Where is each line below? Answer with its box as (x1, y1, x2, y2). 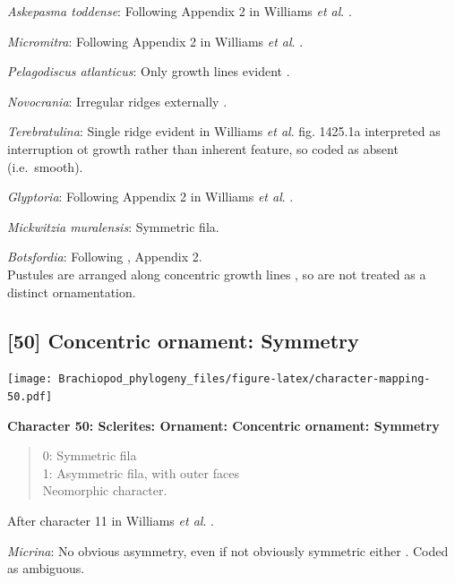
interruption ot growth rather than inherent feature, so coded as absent (7, 139, 399, 158)
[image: (7, 373, 53, 386)
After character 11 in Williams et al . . (7, 511, 214, 530)
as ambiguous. (7, 559, 85, 578)
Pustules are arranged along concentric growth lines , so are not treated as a (7, 264, 426, 283)
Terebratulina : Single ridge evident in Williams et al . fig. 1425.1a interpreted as (7, 122, 441, 141)
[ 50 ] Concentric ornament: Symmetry (7, 326, 359, 354)
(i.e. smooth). (7, 157, 83, 176)
